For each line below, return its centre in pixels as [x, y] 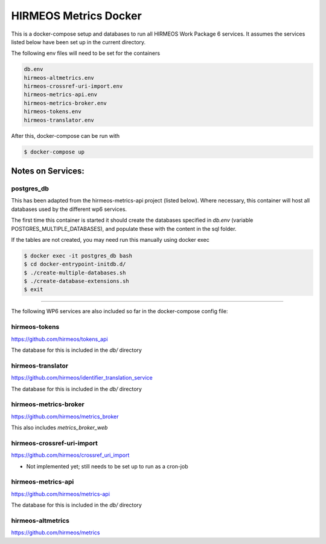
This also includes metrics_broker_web [59, 428]
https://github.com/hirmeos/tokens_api [59, 339]
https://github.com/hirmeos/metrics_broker [65, 416]
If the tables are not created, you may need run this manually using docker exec [110, 239]
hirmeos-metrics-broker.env [65, 103]
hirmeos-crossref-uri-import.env [73, 86]
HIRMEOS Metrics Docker [76, 16]
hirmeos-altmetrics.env [59, 78]
